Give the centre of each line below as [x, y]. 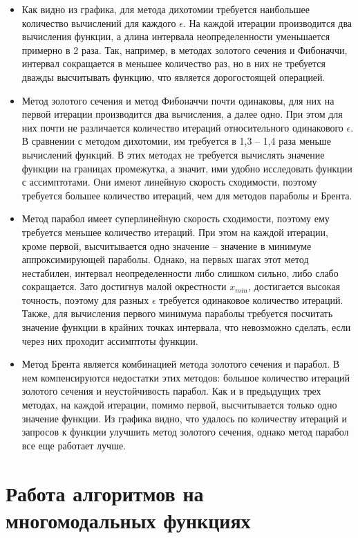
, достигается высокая [294, 286]
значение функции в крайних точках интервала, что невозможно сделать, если [186, 327]
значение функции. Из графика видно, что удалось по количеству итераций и [184, 418]
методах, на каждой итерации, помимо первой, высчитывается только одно [179, 405]
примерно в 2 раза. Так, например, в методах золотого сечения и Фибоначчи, [185, 50]
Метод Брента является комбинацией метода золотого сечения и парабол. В [181, 364]
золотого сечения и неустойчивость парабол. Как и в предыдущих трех [171, 391]
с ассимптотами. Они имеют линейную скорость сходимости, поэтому [169, 182]
